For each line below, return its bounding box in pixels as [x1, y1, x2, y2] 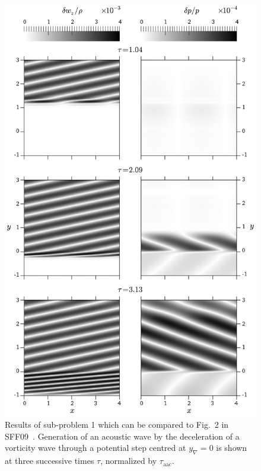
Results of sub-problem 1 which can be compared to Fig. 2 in [5, 418, 229, 431]
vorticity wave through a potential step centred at [5, 441, 186, 454]
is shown [216, 441, 247, 454]
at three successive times [5, 454, 94, 467]
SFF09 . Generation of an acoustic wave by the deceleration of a [5, 430, 240, 442]
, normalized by [100, 454, 157, 467]
